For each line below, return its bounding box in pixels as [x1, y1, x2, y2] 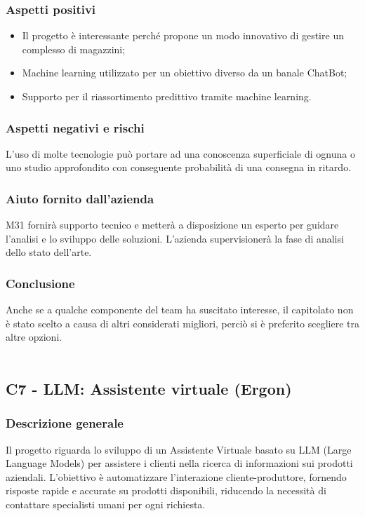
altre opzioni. [6, 330, 62, 344]
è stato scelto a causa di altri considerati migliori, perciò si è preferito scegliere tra [6, 315, 359, 330]
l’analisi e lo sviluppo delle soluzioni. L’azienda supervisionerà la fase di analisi [6, 231, 344, 245]
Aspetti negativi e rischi [6, 118, 145, 136]
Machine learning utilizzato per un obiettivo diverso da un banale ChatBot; [22, 65, 347, 80]
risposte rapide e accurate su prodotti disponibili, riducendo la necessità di [6, 483, 326, 498]
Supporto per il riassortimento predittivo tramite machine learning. [22, 89, 312, 103]
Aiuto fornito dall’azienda [6, 189, 154, 207]
